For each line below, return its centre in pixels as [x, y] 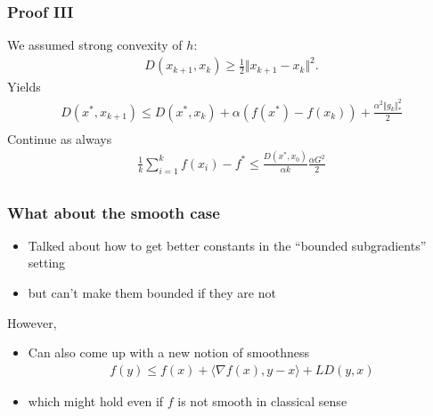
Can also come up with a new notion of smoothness [169, 352]
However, [32, 322]
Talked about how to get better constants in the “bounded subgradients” [227, 245]
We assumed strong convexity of [95, 45]
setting [47, 263]
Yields [24, 87]
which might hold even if [96, 400]
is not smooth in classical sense [262, 400]
